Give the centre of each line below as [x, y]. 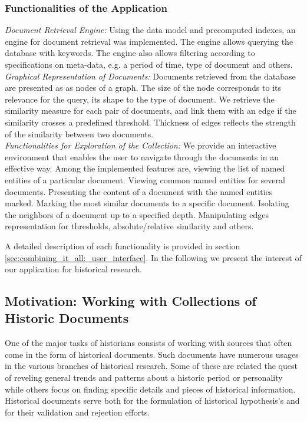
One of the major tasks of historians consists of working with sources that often [148, 343]
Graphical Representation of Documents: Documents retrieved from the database [150, 76]
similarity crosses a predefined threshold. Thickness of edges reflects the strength [150, 122]
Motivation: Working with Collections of [131, 301]
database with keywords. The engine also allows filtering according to [130, 53]
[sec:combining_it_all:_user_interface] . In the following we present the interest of [153, 257]
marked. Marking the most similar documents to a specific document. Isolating [147, 203]
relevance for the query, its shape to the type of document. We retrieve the [140, 99]
